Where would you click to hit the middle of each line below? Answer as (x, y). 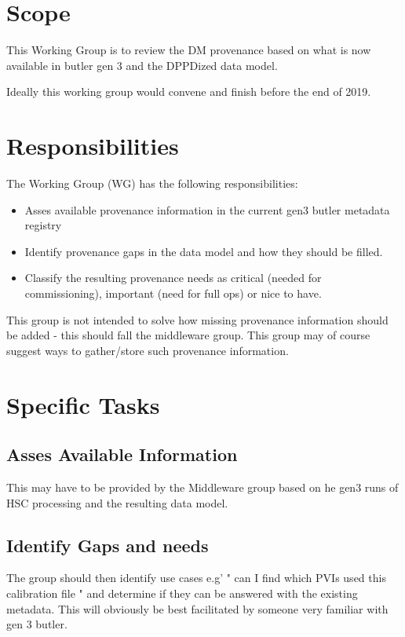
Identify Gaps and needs (108, 545)
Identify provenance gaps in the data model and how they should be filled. (204, 251)
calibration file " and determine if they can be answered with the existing (182, 593)
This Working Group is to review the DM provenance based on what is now (189, 50)
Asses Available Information (122, 454)
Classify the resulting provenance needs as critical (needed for (173, 278)
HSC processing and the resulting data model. (117, 502)
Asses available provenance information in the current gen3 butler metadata (207, 209)
